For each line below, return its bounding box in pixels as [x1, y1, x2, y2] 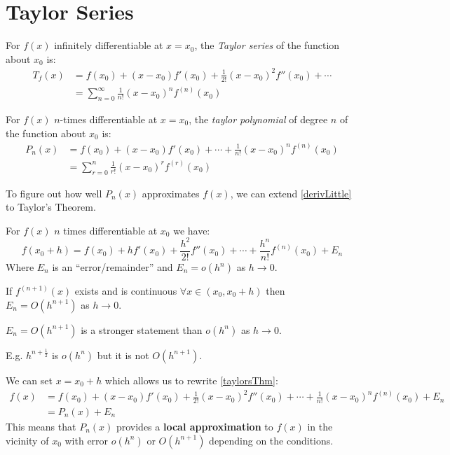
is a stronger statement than [81, 322, 203, 337]
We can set [6, 372, 53, 387]
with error [64, 433, 109, 447]
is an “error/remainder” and [52, 260, 173, 274]
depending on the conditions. [209, 433, 334, 447]
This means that [6, 419, 76, 433]
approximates [142, 185, 200, 200]
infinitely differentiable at [54, 38, 163, 52]
